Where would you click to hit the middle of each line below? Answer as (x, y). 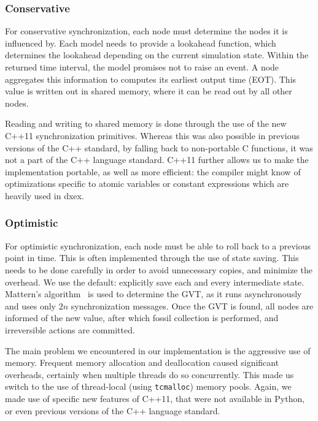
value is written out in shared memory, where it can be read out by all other (149, 91)
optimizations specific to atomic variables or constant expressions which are (147, 184)
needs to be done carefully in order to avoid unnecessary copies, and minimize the (159, 269)
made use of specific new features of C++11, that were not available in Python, (155, 398)
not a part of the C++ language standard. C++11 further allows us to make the (157, 160)
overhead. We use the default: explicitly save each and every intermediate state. (155, 282)
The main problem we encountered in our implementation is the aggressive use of (158, 350)
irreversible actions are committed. (70, 329)
